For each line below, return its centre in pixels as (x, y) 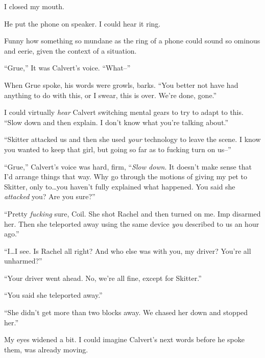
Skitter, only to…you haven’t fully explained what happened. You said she (120, 186)
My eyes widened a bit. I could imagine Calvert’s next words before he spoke (124, 339)
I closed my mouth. (34, 6)
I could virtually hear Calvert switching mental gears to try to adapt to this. (124, 112)
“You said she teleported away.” (53, 295)
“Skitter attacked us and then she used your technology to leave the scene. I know (132, 139)
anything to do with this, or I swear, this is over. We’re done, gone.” (111, 95)
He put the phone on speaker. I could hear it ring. (82, 23)
